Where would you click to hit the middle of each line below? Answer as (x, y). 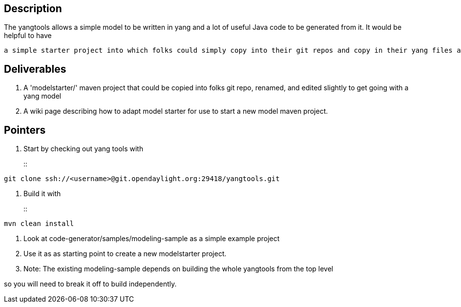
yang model (42, 96)
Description (33, 9)
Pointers (25, 130)
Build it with (42, 194)
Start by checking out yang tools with (84, 149)
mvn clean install (39, 224)
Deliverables (35, 69)
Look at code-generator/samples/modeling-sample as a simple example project (152, 239)
